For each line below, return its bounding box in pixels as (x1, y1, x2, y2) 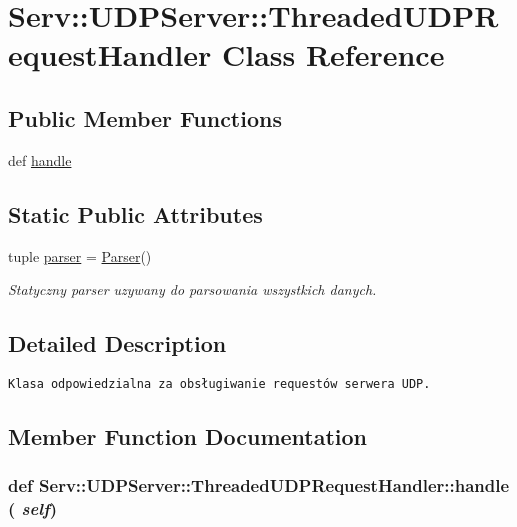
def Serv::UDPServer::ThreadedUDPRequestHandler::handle (8, 473, 510, 498)
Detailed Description (8, 328, 227, 359)
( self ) (8, 496, 57, 521)
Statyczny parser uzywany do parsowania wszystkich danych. (8, 279, 377, 300)
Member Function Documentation (8, 421, 368, 451)
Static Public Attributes (8, 198, 263, 229)
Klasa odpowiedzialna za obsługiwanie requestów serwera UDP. (8, 376, 431, 391)
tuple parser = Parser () (8, 245, 152, 266)
